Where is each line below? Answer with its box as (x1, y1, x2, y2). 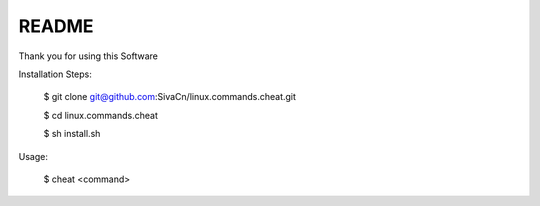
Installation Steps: (18, 68, 92, 80)
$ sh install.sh (43, 128, 101, 140)
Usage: (18, 150, 49, 162)
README (18, 15, 94, 37)
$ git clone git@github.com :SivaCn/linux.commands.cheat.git (43, 91, 297, 103)
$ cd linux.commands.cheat (43, 109, 159, 121)
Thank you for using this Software (18, 50, 159, 62)
